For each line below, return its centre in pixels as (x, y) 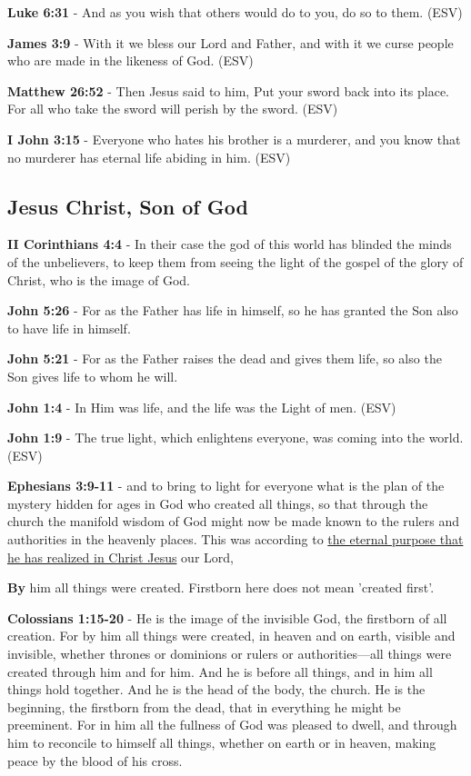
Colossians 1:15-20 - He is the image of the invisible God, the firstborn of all (227, 617)
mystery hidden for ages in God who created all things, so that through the (218, 503)
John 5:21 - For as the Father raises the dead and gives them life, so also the (225, 358)
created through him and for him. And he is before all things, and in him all (220, 671)
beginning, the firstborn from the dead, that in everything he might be (204, 706)
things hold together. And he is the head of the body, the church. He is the (216, 689)
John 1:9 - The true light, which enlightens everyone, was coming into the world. (235, 438)
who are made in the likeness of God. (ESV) (130, 60)
